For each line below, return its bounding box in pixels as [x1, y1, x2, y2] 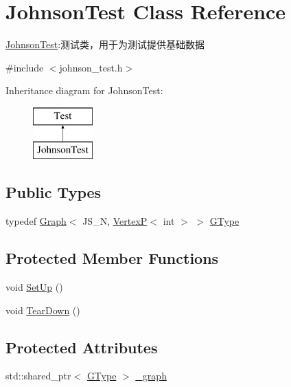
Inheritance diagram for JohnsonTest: [5, 83, 163, 98]
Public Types [5, 181, 102, 203]
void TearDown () [5, 302, 80, 317]
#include [5, 60, 44, 74]
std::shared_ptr [5, 368, 71, 383]
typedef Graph [5, 214, 67, 228]
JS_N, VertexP [82, 214, 148, 228]
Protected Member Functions [5, 247, 219, 269]
